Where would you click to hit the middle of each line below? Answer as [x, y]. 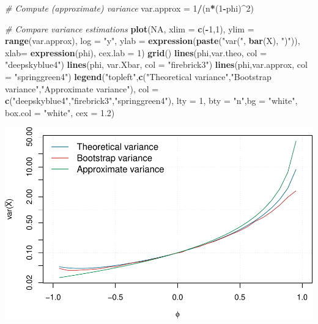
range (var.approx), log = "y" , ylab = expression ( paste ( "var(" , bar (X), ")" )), [153, 41]
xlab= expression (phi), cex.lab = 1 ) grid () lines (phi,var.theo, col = [136, 52]
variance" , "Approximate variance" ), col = [82, 88]
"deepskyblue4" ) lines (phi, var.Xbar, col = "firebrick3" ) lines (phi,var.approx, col [156, 64]
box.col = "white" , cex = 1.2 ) [60, 112]
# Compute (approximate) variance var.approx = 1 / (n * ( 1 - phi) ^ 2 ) [129, 8]
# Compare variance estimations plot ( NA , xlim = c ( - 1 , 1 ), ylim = [130, 28]
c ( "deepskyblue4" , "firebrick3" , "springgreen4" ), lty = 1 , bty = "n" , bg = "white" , [151, 101]
